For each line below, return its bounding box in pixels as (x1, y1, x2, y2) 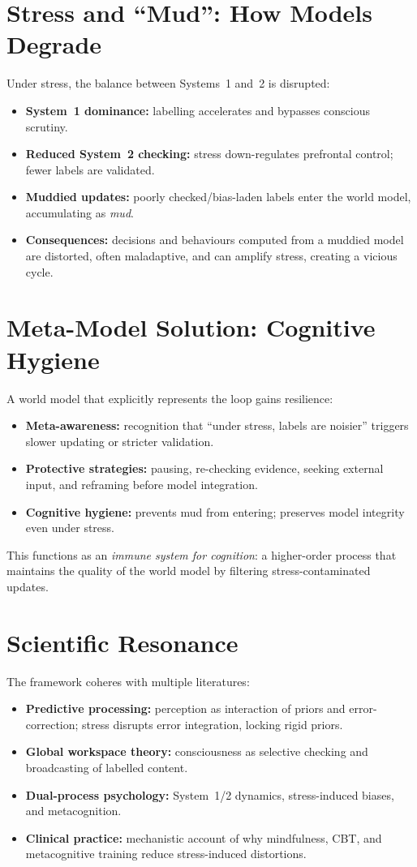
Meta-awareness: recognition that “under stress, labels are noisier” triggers (25, 417, 409, 434)
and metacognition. (25, 802, 122, 819)
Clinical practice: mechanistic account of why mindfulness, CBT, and (25, 829, 382, 846)
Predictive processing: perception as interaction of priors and (25, 700, 346, 717)
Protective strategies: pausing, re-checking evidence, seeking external (25, 460, 384, 477)
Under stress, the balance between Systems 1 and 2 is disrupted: (6, 75, 330, 92)
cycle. (25, 263, 54, 280)
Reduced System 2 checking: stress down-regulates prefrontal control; (25, 145, 393, 162)
